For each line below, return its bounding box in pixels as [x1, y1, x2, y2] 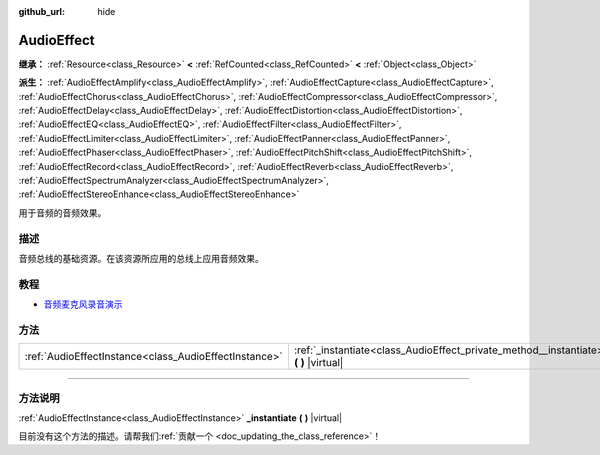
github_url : [18, 6, 65, 17]
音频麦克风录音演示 [43, 298, 123, 310]
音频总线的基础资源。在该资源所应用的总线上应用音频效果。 [18, 252, 264, 264]
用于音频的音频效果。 [18, 206, 107, 219]
